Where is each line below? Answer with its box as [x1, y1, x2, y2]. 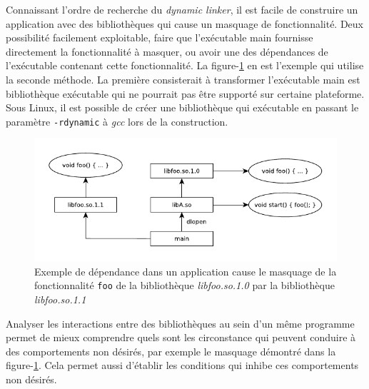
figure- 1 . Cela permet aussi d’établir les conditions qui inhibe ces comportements [6, 358, 359, 373]
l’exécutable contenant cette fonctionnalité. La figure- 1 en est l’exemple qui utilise [6, 58, 364, 73]
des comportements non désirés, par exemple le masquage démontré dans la [6, 343, 336, 358]
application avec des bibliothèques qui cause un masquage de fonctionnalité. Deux [6, 16, 364, 31]
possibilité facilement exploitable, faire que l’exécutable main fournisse [6, 30, 313, 45]
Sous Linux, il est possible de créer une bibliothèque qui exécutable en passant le [6, 100, 359, 115]
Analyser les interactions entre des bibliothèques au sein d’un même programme [6, 315, 355, 330]
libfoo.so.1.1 [34, 292, 86, 307]
